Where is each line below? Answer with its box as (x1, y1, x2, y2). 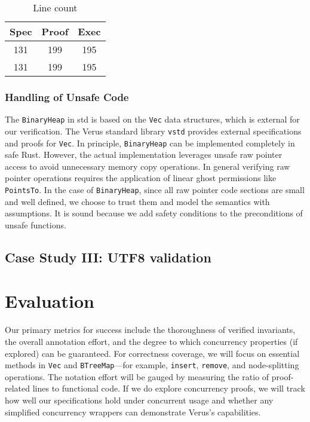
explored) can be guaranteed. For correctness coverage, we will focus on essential (5, 347, 300, 359)
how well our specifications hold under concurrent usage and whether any (5, 393, 274, 406)
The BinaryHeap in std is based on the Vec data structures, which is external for (5, 113, 300, 126)
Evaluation (5, 289, 94, 313)
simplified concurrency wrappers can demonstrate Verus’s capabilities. (5, 405, 261, 418)
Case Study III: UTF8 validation (5, 247, 211, 266)
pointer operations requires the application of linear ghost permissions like (5, 172, 277, 184)
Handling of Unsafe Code (5, 89, 129, 104)
